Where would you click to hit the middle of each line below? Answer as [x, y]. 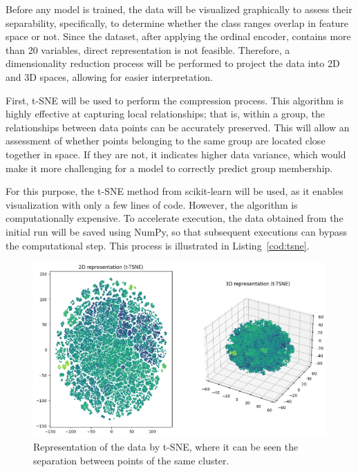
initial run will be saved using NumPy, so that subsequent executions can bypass [176, 231]
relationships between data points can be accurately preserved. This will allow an [178, 127]
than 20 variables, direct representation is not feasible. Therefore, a [148, 49]
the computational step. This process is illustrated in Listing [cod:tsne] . [158, 245]
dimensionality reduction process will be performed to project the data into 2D [173, 63]
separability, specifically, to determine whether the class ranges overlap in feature [177, 22]
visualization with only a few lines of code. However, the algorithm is [152, 204]
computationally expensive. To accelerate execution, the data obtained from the [175, 218]
